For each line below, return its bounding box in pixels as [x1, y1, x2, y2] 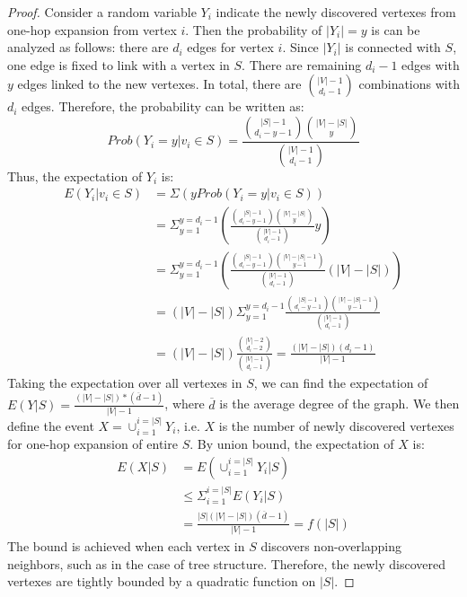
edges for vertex [187, 38, 274, 57]
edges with [401, 55, 460, 74]
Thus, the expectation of [7, 166, 143, 185]
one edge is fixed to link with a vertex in [7, 55, 230, 74]
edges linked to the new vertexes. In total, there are [17, 75, 302, 93]
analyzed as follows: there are [7, 38, 169, 57]
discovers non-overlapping [260, 536, 402, 555]
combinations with [358, 75, 460, 93]
